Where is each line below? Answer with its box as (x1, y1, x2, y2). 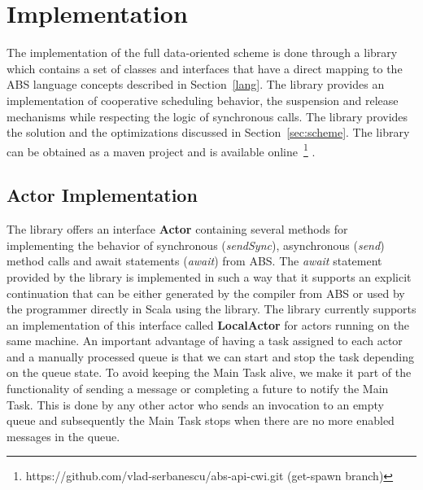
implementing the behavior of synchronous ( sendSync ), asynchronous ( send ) (7, 236, 385, 253)
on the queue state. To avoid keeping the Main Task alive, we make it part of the (7, 364, 412, 381)
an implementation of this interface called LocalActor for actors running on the (7, 316, 410, 333)
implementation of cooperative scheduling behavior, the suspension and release (7, 91, 399, 108)
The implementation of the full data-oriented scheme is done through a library (7, 44, 398, 61)
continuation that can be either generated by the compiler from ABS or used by (7, 284, 405, 301)
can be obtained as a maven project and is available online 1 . (7, 140, 316, 160)
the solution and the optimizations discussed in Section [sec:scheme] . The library (7, 124, 410, 141)
